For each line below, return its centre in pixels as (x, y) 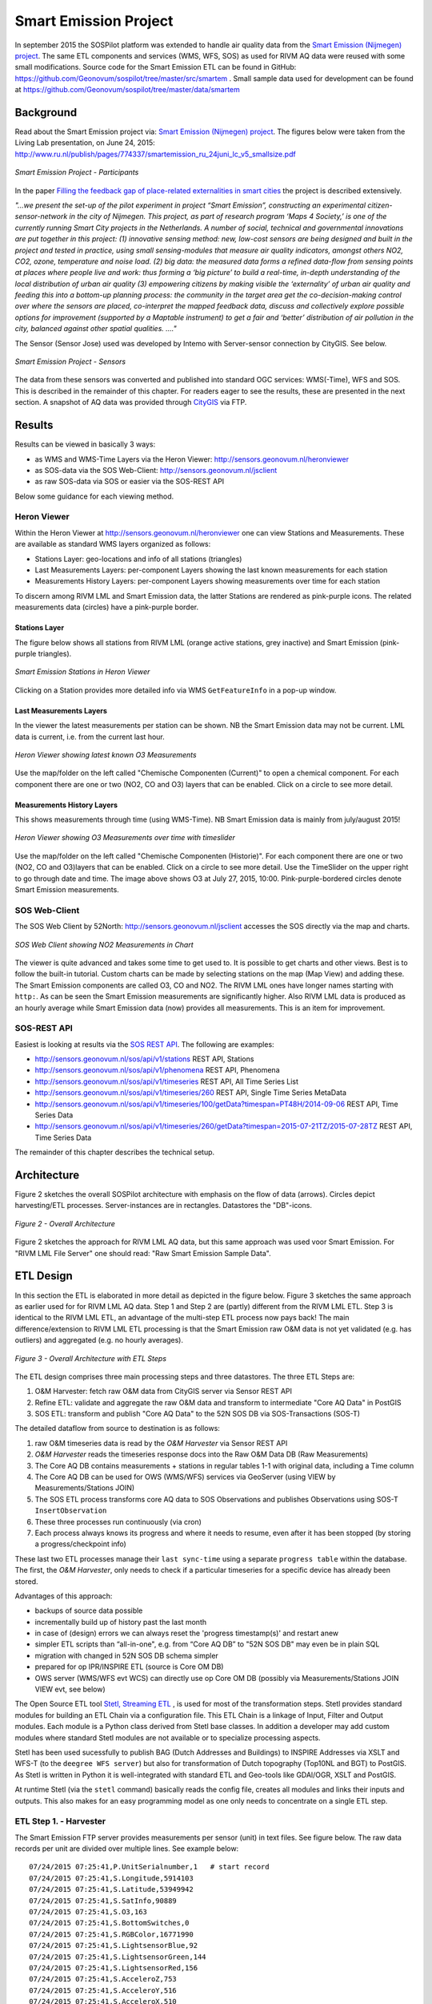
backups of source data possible (89, 1610)
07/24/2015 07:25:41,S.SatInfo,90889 (103, 1901)
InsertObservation (71, 1511)
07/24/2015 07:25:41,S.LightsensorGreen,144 (118, 1957)
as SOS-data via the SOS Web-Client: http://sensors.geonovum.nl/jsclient (156, 470)
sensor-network (41, 216)
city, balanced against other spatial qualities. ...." (96, 329)
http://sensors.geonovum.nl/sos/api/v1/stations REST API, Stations (144, 1059)
